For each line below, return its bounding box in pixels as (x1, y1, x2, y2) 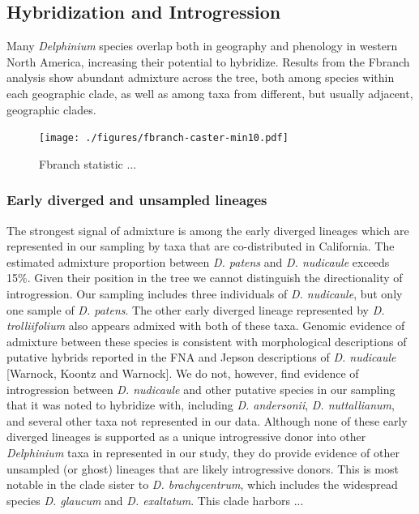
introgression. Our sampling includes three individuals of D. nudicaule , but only (6, 285, 403, 302)
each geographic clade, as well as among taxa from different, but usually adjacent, (6, 84, 413, 101)
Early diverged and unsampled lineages (6, 190, 267, 210)
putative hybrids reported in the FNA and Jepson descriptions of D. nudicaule (6, 349, 396, 366)
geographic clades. (6, 101, 96, 118)
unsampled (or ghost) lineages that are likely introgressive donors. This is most (6, 460, 399, 477)
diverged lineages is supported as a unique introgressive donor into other (6, 428, 366, 445)
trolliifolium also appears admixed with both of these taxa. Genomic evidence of (6, 317, 405, 334)
